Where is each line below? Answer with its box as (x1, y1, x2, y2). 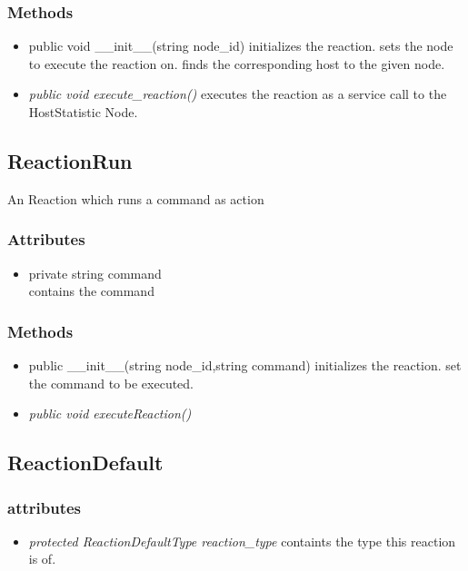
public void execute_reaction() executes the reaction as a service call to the (28, 84, 447, 103)
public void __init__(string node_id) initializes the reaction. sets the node (28, 36, 453, 55)
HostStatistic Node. (28, 103, 138, 121)
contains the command (28, 281, 154, 300)
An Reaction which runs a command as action (7, 189, 264, 208)
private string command (28, 263, 162, 282)
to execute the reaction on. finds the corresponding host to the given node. (28, 54, 445, 73)
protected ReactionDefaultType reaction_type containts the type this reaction (28, 531, 456, 550)
